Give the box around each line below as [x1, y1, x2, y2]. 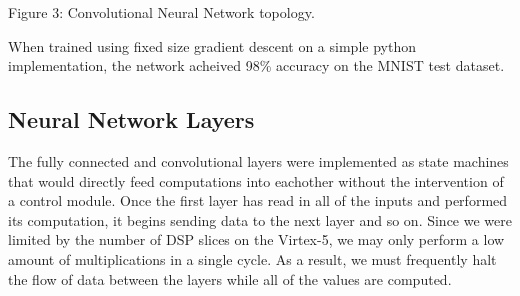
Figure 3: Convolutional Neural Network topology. [8, 2, 315, 22]
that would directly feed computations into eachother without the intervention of [8, 170, 504, 191]
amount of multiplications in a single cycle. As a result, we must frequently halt [8, 248, 497, 269]
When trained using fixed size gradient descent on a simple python [8, 35, 416, 56]
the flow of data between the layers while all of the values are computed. [8, 268, 452, 289]
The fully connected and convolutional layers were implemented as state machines [8, 150, 509, 171]
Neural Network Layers [8, 104, 255, 135]
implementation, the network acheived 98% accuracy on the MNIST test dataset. [8, 55, 505, 76]
